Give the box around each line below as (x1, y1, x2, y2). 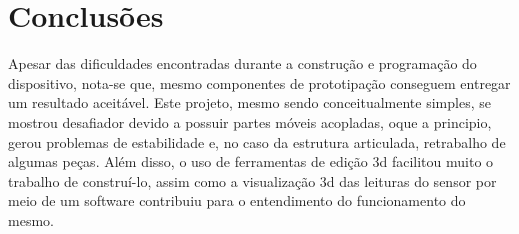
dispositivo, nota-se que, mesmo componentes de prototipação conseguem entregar (8, 72, 511, 93)
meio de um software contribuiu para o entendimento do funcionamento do (8, 190, 466, 211)
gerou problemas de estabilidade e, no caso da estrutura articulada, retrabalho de (8, 131, 506, 152)
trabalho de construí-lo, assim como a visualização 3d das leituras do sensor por (8, 170, 497, 191)
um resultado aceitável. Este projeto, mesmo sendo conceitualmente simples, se (8, 92, 491, 113)
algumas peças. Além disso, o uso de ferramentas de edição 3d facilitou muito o (8, 151, 494, 172)
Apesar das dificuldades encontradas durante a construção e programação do (8, 53, 477, 74)
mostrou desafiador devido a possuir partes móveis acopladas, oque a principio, (8, 111, 492, 132)
